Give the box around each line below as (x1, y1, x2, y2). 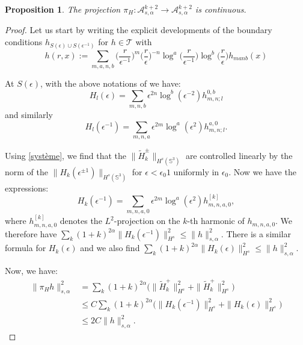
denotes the (60, 214, 102, 227)
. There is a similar (221, 227, 291, 240)
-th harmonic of (187, 214, 245, 227)
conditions (5, 36, 43, 48)
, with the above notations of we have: (40, 77, 181, 90)
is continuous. (195, 3, 246, 15)
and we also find (80, 241, 140, 254)
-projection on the (114, 214, 180, 227)
